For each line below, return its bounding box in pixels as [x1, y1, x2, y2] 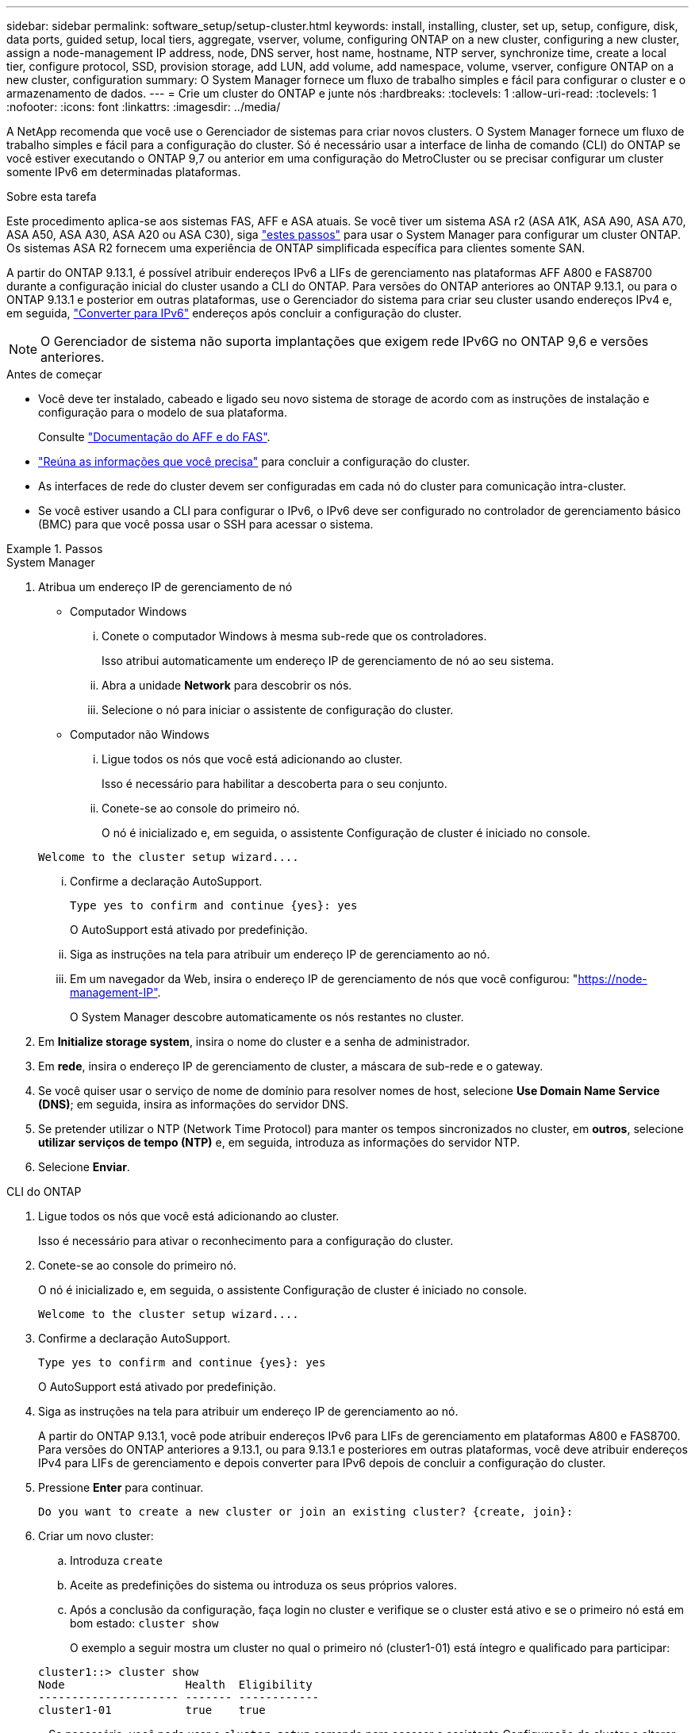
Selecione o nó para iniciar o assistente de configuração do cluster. [102, 703, 454, 717]
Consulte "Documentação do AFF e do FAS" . [38, 430, 271, 444]
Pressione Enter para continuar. [38, 1481, 204, 1494]
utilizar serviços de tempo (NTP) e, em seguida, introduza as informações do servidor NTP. [38, 1135, 520, 1149]
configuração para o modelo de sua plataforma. [38, 405, 287, 419]
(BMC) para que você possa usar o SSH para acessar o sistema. [38, 517, 374, 531]
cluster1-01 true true [38, 1704, 266, 1716]
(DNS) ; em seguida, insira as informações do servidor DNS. [38, 1097, 349, 1111]
